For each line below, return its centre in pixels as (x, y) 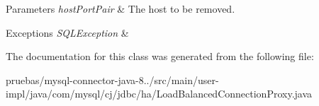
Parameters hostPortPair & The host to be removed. (121, 8)
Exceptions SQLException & (67, 32)
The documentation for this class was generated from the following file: (160, 56)
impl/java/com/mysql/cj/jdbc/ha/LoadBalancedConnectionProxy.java (159, 94)
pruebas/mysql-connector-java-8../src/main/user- (112, 79)
